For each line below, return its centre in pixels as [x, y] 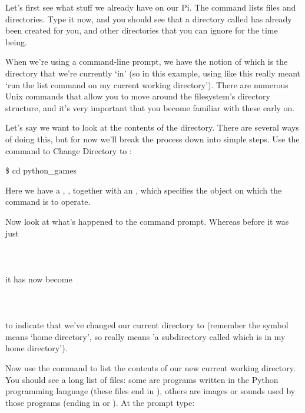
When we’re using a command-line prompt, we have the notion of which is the [147, 61]
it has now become [39, 279]
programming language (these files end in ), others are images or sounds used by [150, 391]
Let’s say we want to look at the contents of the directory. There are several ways [152, 127]
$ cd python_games [41, 170]
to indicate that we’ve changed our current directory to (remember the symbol [147, 325]
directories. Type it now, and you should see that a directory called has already [149, 19]
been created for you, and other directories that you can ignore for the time [142, 30]
